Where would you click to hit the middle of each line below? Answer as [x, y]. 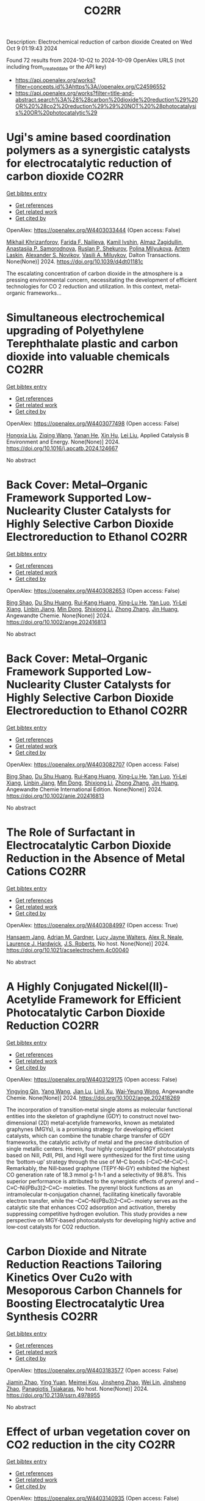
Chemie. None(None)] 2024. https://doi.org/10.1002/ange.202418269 [93, 1097]
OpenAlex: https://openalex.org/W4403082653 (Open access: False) [93, 590]
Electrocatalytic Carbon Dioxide [89, 845]
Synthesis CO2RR [52, 1316]
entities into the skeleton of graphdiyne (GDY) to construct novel [87, 1116]
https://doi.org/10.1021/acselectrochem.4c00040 [68, 950]
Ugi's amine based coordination [89, 137]
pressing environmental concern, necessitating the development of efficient [102, 280]
